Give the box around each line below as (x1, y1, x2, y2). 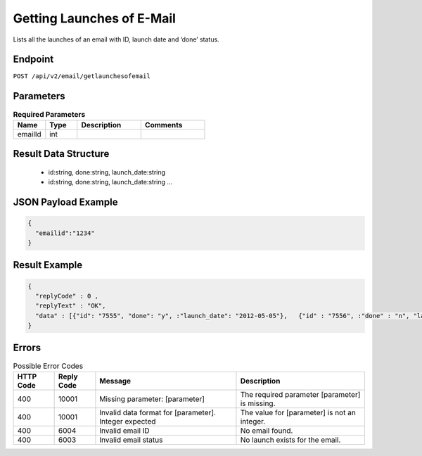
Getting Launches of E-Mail (13, 11, 176, 26)
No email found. (240, 426, 293, 436)
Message (99, 376, 132, 386)
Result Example (13, 259, 83, 271)
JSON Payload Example (13, 196, 118, 208)
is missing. (240, 398, 276, 408)
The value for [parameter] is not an (240, 407, 357, 417)
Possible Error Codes (13, 361, 84, 371)
